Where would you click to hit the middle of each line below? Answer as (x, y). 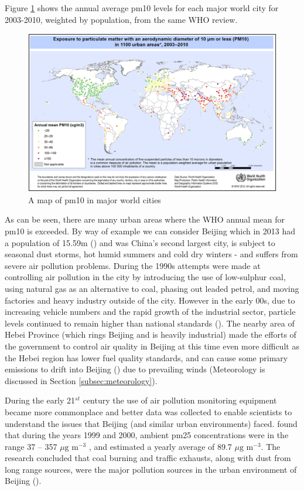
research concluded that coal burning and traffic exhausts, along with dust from (148, 458)
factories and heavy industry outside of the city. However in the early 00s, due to (150, 300)
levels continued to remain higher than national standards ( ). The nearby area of (150, 323)
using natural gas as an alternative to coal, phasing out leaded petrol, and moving (152, 288)
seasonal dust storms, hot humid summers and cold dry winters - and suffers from (151, 254)
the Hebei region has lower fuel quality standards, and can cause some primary (146, 357)
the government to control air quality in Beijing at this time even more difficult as (152, 346)
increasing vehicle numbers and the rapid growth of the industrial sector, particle (150, 312)
